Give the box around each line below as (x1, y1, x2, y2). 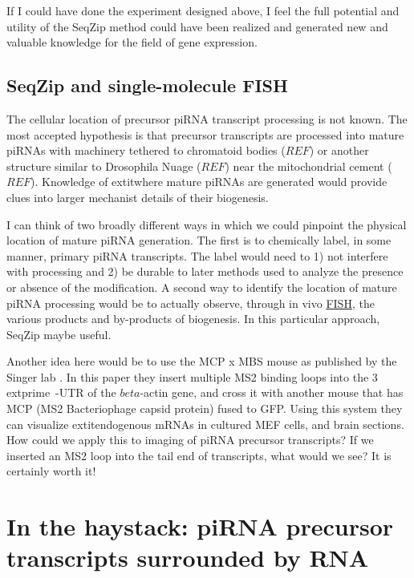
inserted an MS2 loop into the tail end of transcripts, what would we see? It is (6, 447, 392, 463)
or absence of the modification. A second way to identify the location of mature (6, 278, 397, 295)
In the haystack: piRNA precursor (6, 510, 394, 543)
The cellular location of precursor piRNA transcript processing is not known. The (6, 110, 408, 127)
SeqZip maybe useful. (6, 325, 112, 342)
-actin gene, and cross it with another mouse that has (140, 384, 404, 401)
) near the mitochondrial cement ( (225, 157, 392, 174)
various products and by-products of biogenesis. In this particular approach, (6, 310, 380, 327)
